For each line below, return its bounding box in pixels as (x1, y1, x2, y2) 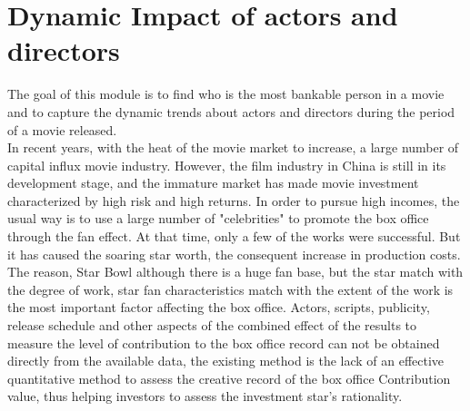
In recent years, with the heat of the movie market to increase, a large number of (7, 138, 459, 157)
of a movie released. (7, 120, 117, 139)
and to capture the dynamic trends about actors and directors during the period (7, 102, 455, 121)
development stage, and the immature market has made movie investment (7, 173, 419, 192)
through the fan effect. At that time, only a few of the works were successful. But (7, 227, 461, 246)
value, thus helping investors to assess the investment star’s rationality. (7, 387, 403, 406)
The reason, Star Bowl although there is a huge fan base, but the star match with (7, 262, 464, 281)
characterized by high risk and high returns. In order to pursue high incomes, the (7, 191, 460, 210)
